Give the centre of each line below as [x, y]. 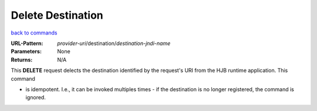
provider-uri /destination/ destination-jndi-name [114, 43]
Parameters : [26, 51]
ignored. [36, 98]
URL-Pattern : [27, 43]
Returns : [22, 60]
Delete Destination [57, 15]
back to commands [34, 33]
